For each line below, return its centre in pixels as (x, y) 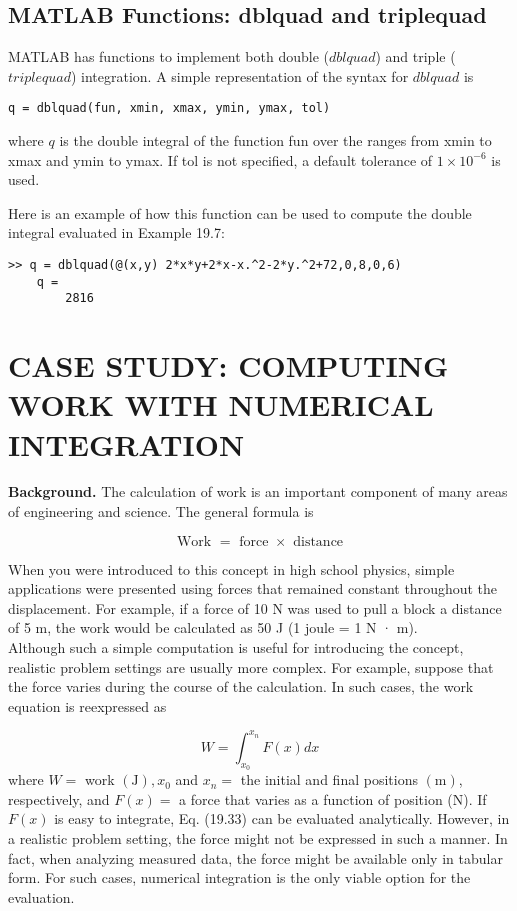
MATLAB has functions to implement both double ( (169, 56)
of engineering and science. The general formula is (161, 511)
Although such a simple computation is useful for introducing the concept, (236, 647)
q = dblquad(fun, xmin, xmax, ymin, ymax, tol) (169, 108)
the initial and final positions (329, 779)
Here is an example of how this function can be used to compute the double (240, 212)
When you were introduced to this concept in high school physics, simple (231, 568)
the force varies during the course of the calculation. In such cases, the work (241, 686)
